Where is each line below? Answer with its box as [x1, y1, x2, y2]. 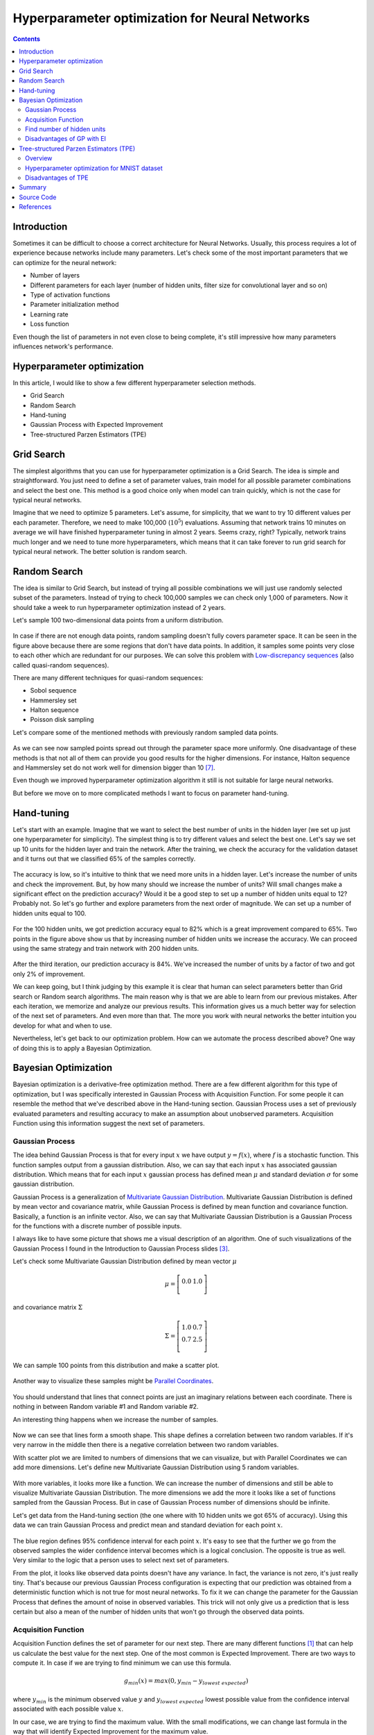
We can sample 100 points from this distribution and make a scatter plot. [12, 1361, 220, 1370]
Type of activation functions [30, 291, 111, 299]
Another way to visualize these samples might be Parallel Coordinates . [12, 1377, 214, 1385]
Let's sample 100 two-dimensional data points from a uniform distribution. [12, 616, 224, 624]
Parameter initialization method [30, 301, 119, 309]
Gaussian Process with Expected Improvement [30, 421, 163, 429]
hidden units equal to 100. [12, 909, 87, 917]
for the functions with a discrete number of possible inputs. [12, 1221, 182, 1230]
